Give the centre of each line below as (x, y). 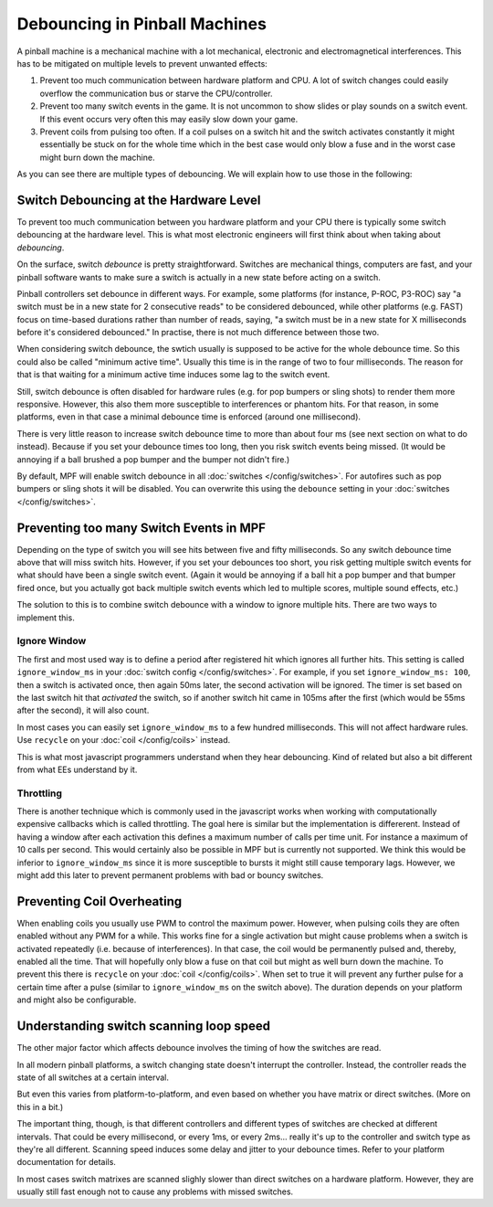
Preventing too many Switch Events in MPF (142, 528)
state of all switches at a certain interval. (93, 1077)
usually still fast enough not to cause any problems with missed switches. (155, 1191)
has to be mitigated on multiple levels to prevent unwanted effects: (142, 63)
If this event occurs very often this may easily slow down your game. (169, 119)
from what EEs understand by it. (77, 769)
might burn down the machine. (97, 157)
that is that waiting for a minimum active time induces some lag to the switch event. (173, 375)
